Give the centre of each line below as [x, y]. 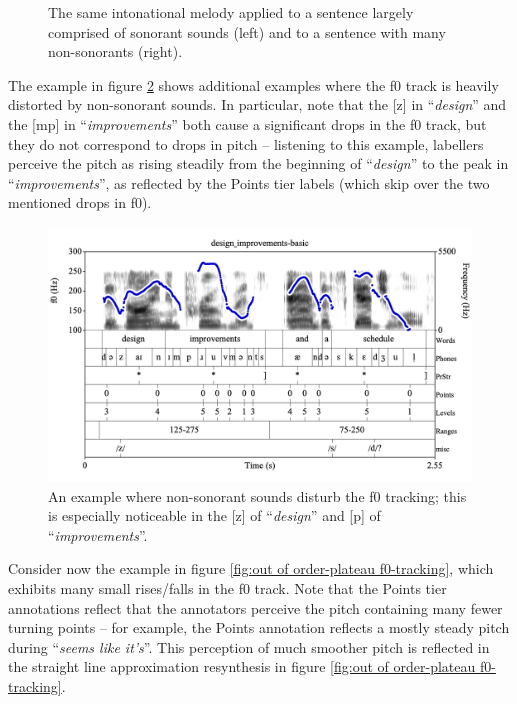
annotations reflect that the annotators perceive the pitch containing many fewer [255, 607]
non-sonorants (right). [115, 51]
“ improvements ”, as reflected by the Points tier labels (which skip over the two [249, 182]
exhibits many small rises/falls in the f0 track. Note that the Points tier [227, 587]
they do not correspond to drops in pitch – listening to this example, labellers [246, 143]
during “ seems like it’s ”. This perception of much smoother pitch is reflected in [249, 646]
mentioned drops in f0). [80, 202]
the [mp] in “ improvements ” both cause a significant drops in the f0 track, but [247, 123]
